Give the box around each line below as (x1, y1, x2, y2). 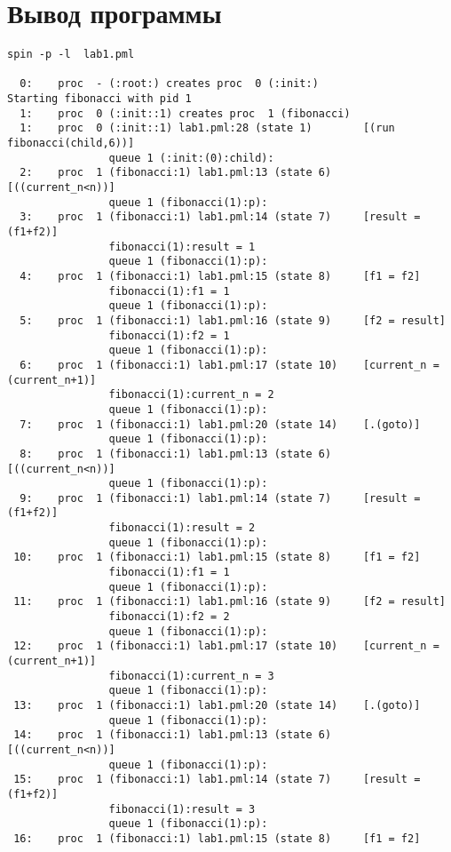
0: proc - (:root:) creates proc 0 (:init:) (20, 77, 319, 91)
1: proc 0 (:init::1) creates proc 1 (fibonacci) (20, 107, 351, 120)
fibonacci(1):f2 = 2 (108, 610, 230, 624)
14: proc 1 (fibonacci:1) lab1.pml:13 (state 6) (13, 729, 332, 742)
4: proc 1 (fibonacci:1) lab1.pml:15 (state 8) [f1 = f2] (20, 269, 421, 283)
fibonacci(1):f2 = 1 (108, 329, 230, 342)
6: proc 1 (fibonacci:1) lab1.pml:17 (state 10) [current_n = (20, 358, 439, 371)
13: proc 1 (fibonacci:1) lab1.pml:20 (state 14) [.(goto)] (13, 699, 421, 712)
